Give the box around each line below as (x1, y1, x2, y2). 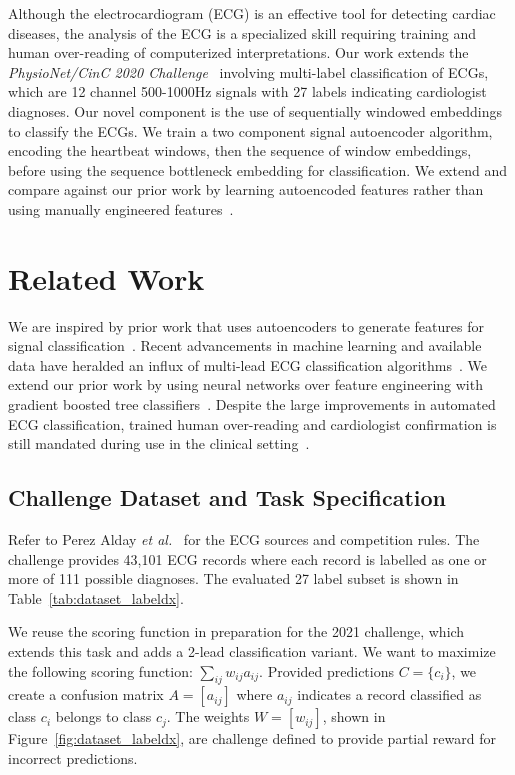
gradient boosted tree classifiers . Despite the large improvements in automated (8, 394, 496, 415)
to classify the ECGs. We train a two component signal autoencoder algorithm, (8, 120, 493, 141)
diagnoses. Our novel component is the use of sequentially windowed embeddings (8, 100, 502, 121)
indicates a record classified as (297, 684, 482, 705)
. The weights (166, 706, 250, 727)
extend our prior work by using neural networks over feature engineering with (8, 374, 483, 395)
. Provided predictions (259, 660, 395, 681)
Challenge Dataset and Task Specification (8, 482, 447, 513)
